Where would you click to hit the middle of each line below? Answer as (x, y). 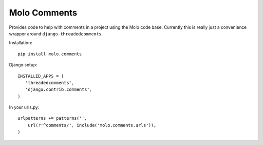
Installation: (21, 43)
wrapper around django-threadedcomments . (56, 33)
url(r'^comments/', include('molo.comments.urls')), (92, 125)
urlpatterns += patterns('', (52, 118)
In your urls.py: (24, 107)
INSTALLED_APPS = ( (41, 76)
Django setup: (23, 65)
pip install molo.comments (50, 54)
